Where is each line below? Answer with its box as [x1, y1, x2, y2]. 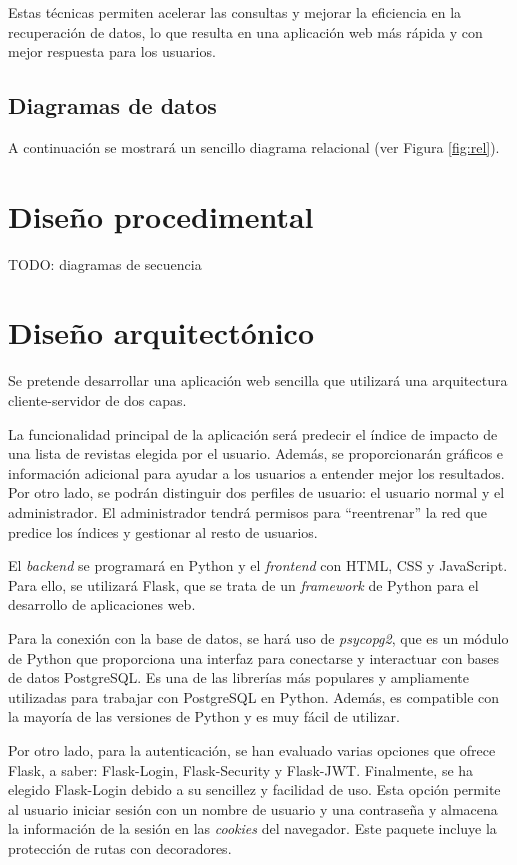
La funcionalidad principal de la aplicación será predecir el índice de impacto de [8, 423, 498, 444]
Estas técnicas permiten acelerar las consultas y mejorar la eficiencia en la [8, 2, 462, 22]
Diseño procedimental [8, 195, 314, 236]
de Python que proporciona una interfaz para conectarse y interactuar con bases [8, 647, 500, 668]
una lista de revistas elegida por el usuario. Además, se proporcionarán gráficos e [8, 443, 504, 464]
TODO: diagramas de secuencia [8, 253, 202, 274]
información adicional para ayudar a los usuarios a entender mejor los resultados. [8, 462, 505, 483]
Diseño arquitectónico [8, 312, 314, 353]
